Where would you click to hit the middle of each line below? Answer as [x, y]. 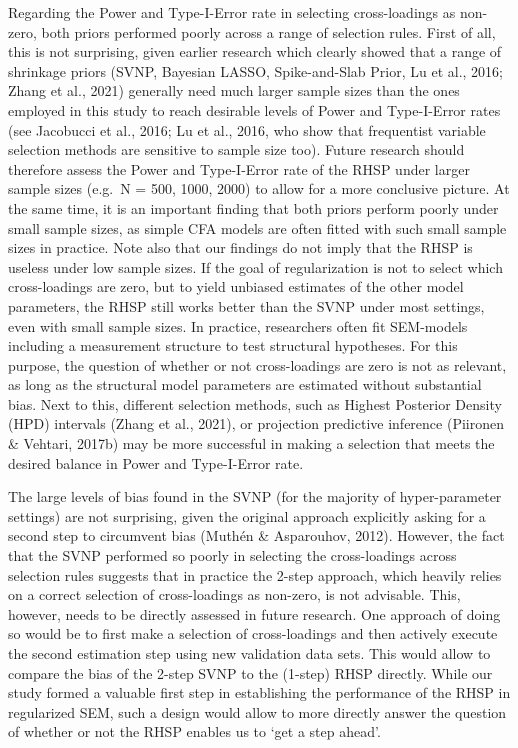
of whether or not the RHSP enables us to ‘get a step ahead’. [194, 731]
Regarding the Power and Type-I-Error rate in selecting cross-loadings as [232, 12]
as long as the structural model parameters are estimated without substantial [245, 384]
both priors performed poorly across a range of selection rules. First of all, [268, 31]
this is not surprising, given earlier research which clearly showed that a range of [255, 51]
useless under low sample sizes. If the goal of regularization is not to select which [255, 266]
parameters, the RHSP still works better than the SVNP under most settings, [246, 305]
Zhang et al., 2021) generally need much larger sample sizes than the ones [234, 90]
